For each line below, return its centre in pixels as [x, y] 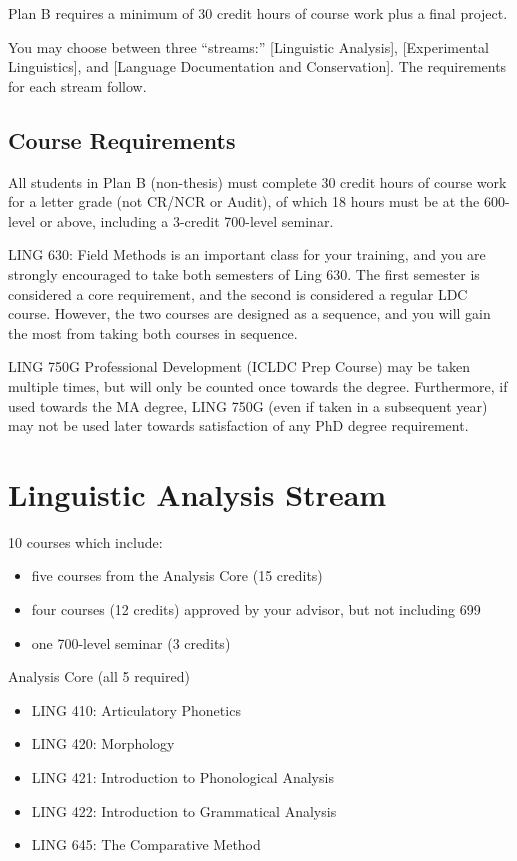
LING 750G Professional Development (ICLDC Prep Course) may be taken [239, 366]
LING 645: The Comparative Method [146, 844]
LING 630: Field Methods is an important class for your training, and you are [247, 254]
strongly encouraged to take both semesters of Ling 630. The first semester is [244, 273]
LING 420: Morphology [103, 743]
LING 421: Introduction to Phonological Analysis [182, 776]
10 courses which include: [85, 541]
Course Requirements [122, 139]
